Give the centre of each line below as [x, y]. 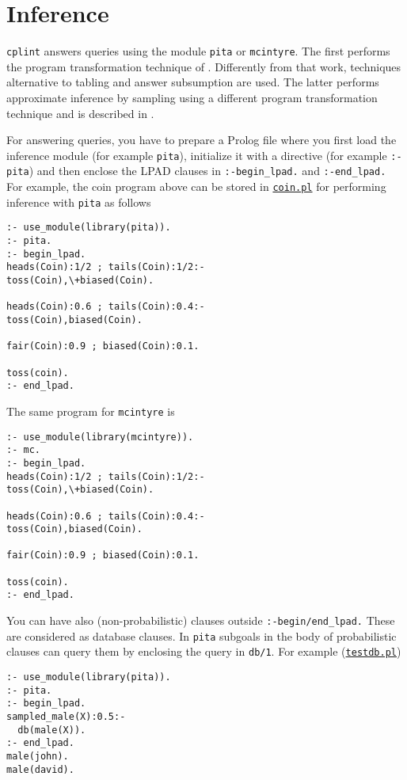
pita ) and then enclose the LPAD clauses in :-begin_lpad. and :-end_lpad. [196, 171]
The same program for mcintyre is [91, 411]
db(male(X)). [52, 730]
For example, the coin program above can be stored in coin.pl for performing [196, 186]
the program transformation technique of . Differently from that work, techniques [204, 66]
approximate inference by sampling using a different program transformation [192, 97]
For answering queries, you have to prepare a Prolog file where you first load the [202, 140]
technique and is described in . [80, 113]
